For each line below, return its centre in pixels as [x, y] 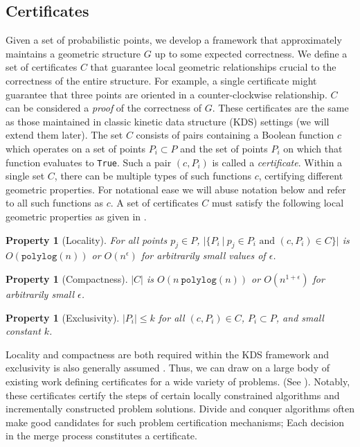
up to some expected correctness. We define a [251, 53]
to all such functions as [55, 203]
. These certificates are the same [280, 108]
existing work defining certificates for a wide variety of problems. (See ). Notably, [178, 381]
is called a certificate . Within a [277, 162]
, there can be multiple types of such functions [153, 176]
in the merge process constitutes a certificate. [101, 436]
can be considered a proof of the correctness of [103, 108]
